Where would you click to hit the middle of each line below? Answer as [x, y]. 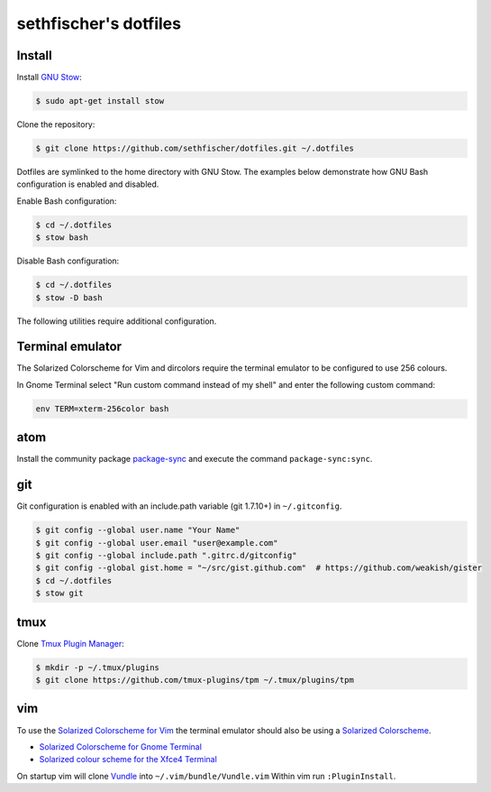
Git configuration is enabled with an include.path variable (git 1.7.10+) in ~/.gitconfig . [179, 506]
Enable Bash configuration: [67, 201]
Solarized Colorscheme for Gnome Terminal [121, 746]
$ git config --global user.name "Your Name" [138, 530]
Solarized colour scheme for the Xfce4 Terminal [128, 760]
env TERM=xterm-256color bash [102, 409]
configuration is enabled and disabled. [88, 184]
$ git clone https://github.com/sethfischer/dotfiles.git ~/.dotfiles [195, 148]
